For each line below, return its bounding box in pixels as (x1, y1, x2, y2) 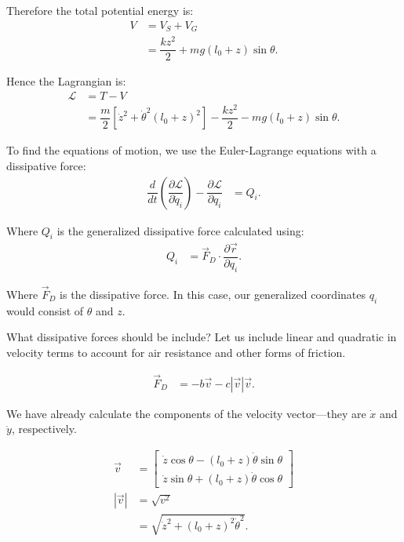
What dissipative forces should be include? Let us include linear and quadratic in (6, 329, 397, 345)
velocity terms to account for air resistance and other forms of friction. (6, 344, 346, 360)
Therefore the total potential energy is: (6, 2, 194, 18)
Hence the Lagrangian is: (6, 73, 126, 89)
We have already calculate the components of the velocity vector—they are (6, 405, 366, 421)
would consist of (6, 302, 84, 318)
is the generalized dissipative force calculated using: (56, 222, 304, 238)
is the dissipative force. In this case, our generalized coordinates (60, 286, 366, 302)
